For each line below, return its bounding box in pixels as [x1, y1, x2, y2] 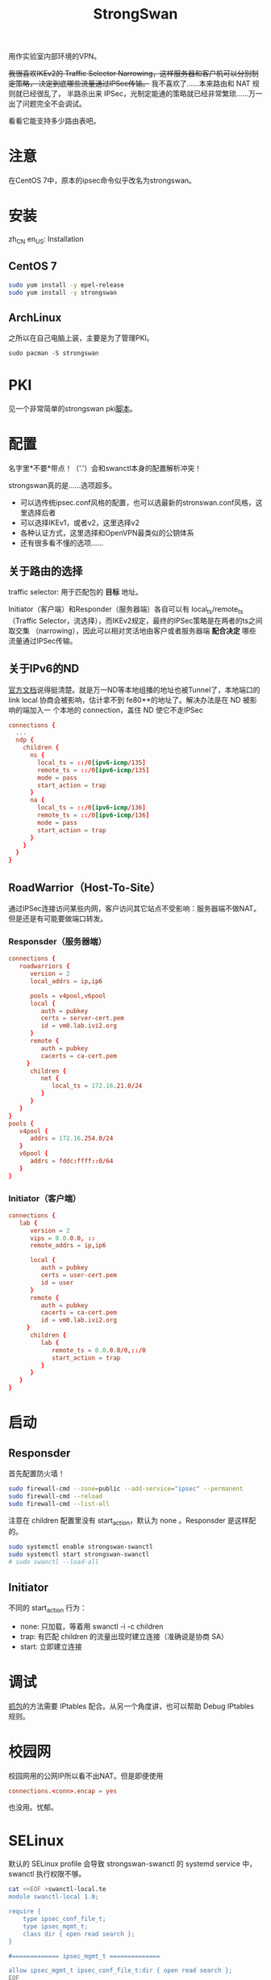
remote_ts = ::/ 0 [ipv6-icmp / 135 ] [37, 766, 150, 774]
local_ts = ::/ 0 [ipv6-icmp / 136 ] [37, 804, 147, 812]
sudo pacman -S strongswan [8, 349, 99, 358]
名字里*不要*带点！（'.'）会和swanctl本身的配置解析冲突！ [8, 464, 202, 473]
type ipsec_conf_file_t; [23, 1915, 106, 1923]
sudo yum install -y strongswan [8, 288, 117, 296]
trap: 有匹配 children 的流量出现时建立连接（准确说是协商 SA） [19, 1631, 228, 1641]
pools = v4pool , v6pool [29, 991, 106, 1000]
